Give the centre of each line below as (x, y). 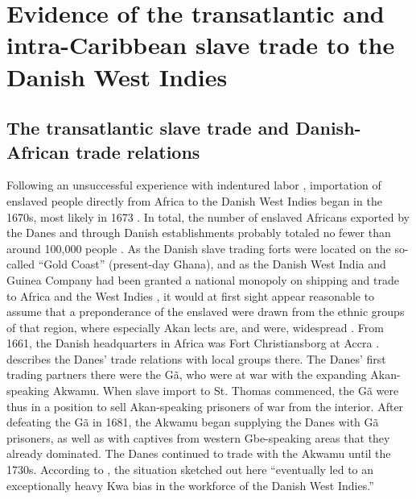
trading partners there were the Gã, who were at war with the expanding (187, 374)
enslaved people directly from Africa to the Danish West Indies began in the (194, 200)
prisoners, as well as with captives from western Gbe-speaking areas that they (198, 437)
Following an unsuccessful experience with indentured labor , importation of (194, 185)
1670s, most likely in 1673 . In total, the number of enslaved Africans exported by (208, 216)
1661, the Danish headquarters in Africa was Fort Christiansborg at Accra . (193, 343)
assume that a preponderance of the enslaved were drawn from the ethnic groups (206, 312)
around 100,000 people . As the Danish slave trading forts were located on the (199, 248)
